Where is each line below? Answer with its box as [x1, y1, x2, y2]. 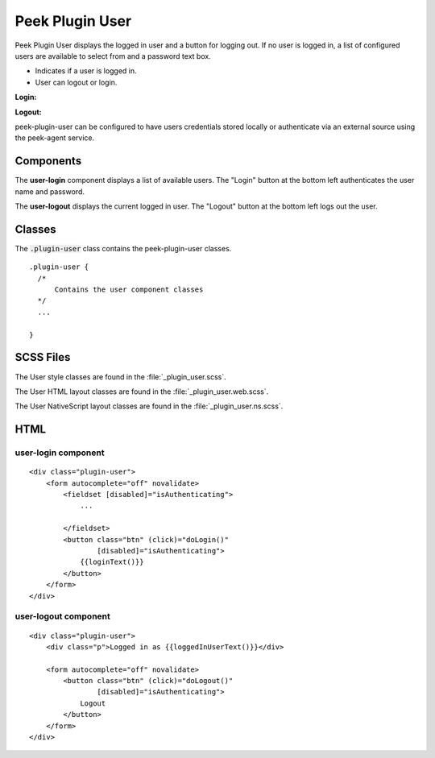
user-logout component [14, 611, 110, 622]
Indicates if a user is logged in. [35, 66, 137, 76]
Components [14, 154, 82, 168]
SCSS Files [14, 350, 71, 364]
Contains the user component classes [54, 285, 204, 294]
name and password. [14, 186, 85, 197]
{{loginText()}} [80, 557, 144, 567]
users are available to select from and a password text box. [14, 51, 211, 60]
